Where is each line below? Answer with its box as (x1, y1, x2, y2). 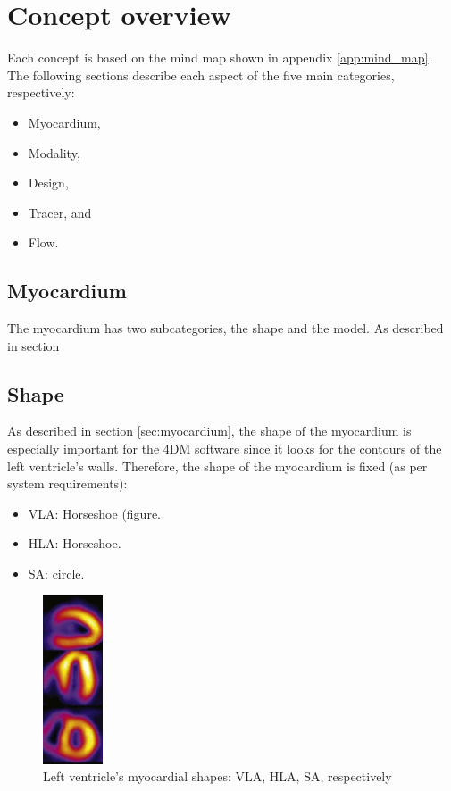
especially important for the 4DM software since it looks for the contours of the (7, 439, 442, 458)
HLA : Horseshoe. (28, 534, 121, 553)
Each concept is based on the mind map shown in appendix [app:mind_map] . (7, 48, 432, 67)
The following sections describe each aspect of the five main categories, (7, 65, 395, 84)
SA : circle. (28, 564, 85, 583)
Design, (28, 173, 69, 192)
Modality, (28, 143, 80, 162)
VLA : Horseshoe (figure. (28, 504, 162, 522)
